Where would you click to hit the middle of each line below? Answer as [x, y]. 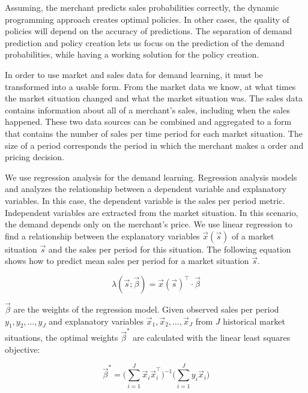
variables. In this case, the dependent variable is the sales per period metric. [145, 200]
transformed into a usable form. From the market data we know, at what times [150, 86]
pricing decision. [35, 157]
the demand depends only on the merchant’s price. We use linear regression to [149, 224]
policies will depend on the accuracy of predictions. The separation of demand [149, 31]
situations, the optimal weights [62, 337]
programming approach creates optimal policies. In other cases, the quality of [147, 19]
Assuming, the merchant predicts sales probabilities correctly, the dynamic [142, 7]
